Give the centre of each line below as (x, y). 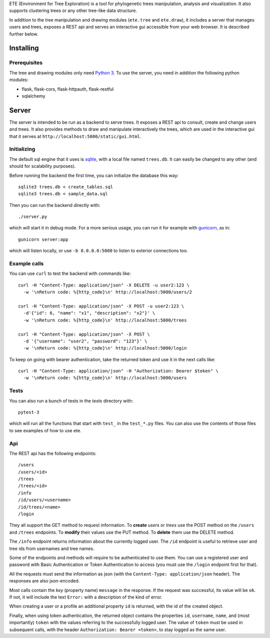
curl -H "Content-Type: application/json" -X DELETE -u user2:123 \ (104, 285)
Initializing (22, 149)
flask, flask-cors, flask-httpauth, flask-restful (68, 89)
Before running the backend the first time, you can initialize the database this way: (94, 175)
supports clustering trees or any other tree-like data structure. (73, 11)
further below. (24, 34)
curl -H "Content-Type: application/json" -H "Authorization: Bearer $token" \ (118, 371)
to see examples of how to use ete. (45, 430)
